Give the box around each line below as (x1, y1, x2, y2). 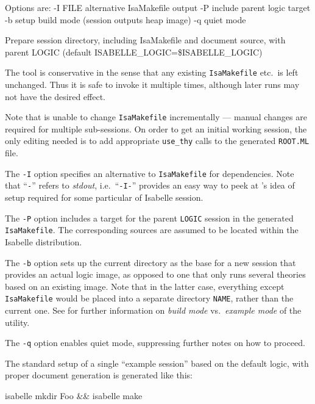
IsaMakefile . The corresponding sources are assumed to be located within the (5, 223, 299, 236)
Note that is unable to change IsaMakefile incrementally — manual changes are (5, 110, 307, 123)
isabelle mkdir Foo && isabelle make (5, 389, 143, 402)
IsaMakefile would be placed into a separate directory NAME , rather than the (5, 292, 294, 305)
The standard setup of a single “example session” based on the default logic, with (5, 356, 309, 369)
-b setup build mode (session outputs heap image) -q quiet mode (5, 13, 246, 26)
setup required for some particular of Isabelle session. (5, 191, 204, 204)
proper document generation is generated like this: (5, 369, 193, 381)
